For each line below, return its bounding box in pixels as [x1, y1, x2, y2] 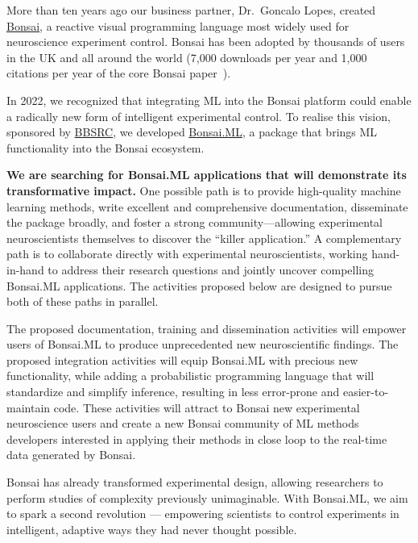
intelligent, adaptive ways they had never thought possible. [6, 520, 297, 537]
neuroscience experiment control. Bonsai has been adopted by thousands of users [6, 33, 405, 50]
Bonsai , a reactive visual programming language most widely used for [6, 17, 350, 34]
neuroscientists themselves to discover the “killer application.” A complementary [6, 229, 402, 246]
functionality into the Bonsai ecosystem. [6, 139, 205, 156]
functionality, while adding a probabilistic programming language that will [6, 367, 375, 384]
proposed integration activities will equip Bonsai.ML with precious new [6, 351, 358, 368]
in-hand [6, 261, 44, 278]
